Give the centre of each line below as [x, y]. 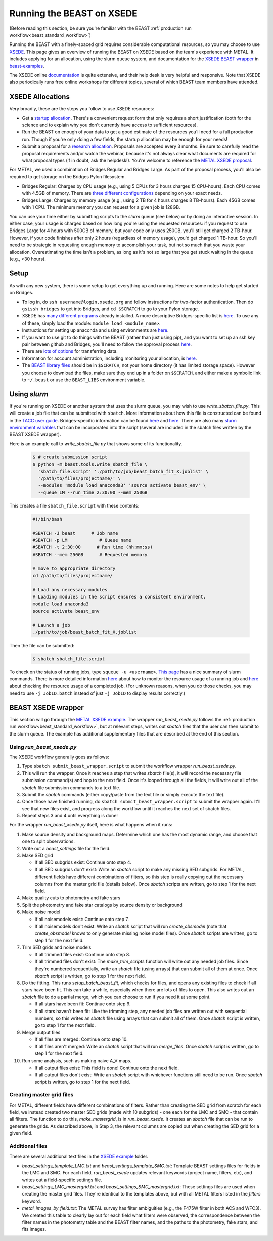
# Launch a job [51, 625]
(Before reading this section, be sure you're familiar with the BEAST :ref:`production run [100, 28]
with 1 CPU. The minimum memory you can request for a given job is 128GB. [101, 207]
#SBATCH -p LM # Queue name [82, 540]
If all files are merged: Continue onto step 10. [81, 1039]
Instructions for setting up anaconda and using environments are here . [95, 330]
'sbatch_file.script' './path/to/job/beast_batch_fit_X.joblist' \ [123, 471]
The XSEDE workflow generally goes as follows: [59, 757]
